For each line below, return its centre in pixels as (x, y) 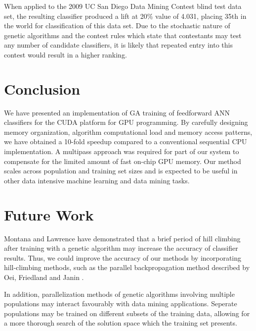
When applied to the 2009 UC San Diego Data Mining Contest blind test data (123, 6)
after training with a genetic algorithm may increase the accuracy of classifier (121, 248)
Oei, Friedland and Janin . (44, 277)
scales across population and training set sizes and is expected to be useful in (121, 171)
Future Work (49, 214)
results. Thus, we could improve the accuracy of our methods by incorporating (123, 257)
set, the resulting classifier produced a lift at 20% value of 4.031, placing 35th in (125, 16)
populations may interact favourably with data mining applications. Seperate (121, 303)
